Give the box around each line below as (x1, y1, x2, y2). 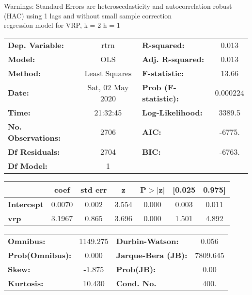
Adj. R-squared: (142, 53, 205, 65)
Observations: (8, 131, 61, 143)
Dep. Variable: (8, 39, 64, 50)
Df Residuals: (8, 146, 60, 157)
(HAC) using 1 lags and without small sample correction (4, 10, 172, 20)
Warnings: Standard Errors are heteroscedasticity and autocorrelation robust (4, 1, 232, 11)
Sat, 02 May (87, 81, 129, 93)
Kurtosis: (8, 277, 44, 289)
